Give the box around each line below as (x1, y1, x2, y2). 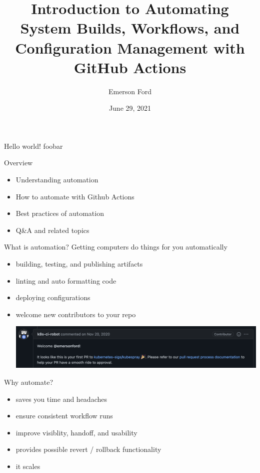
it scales (15, 460, 40, 471)
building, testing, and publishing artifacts (15, 259, 143, 269)
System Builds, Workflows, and (20, 18, 240, 38)
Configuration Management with (15, 37, 245, 58)
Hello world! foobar (4, 140, 63, 151)
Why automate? (4, 377, 53, 387)
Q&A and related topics (15, 224, 89, 235)
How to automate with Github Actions (15, 191, 134, 201)
